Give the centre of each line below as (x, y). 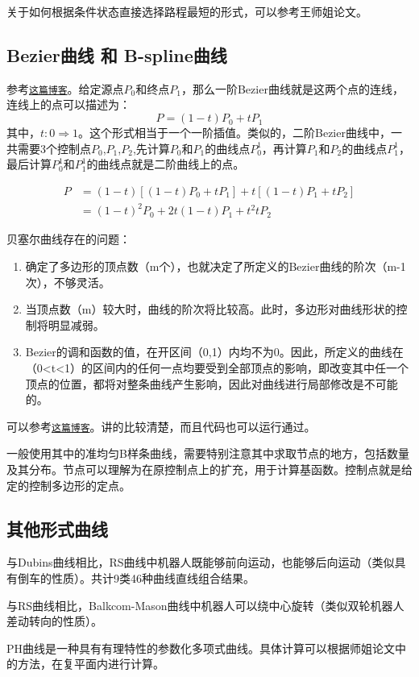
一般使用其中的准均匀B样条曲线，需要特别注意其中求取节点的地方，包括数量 (208, 453)
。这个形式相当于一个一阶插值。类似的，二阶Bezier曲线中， (234, 133)
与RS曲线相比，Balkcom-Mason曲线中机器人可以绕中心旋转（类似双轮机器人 (205, 605)
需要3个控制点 (54, 148)
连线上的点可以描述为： (68, 104)
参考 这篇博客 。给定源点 (65, 88)
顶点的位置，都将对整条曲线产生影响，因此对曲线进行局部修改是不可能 (212, 383)
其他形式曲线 (57, 528)
